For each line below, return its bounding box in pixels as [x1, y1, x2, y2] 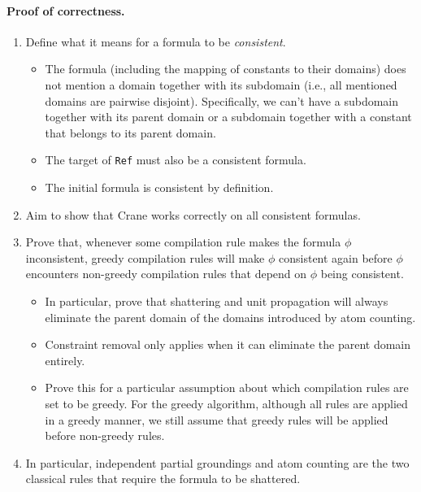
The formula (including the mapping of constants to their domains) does [45, 60, 406, 77]
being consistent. [320, 265, 404, 282]
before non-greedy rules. [45, 427, 165, 444]
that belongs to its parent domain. [45, 124, 216, 141]
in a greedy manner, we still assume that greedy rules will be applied [45, 411, 388, 428]
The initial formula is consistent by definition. [45, 179, 274, 196]
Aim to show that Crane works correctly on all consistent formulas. [25, 206, 361, 223]
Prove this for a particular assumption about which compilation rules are [45, 379, 409, 396]
